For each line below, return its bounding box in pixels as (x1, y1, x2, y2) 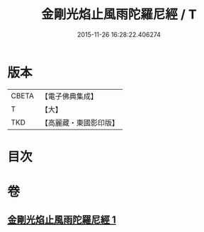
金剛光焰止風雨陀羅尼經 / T (41, 6, 197, 23)
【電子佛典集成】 (40, 91, 98, 101)
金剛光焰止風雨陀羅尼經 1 (7, 214, 117, 226)
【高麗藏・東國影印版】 (40, 117, 119, 127)
